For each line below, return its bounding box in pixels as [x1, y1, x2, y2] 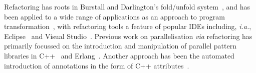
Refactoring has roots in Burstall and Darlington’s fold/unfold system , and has [4, 1, 250, 11]
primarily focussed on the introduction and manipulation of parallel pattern [4, 40, 237, 51]
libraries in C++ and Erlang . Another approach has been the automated [4, 50, 234, 60]
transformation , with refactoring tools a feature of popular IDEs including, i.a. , [4, 21, 251, 31]
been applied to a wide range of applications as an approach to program [4, 11, 225, 21]
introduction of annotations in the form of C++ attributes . [4, 60, 189, 70]
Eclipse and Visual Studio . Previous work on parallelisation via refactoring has [4, 30, 252, 41]
